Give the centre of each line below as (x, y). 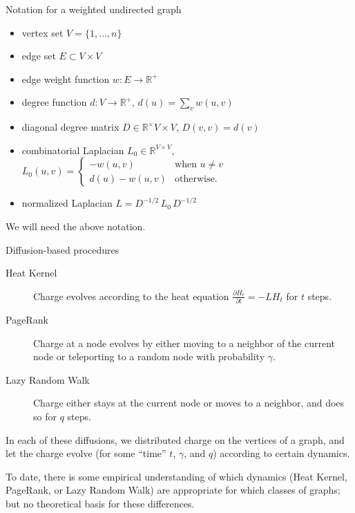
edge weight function (66, 78)
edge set (39, 56)
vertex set (42, 32)
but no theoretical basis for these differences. (100, 503)
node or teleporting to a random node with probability (149, 356)
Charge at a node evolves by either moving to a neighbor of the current (184, 343)
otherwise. (196, 179)
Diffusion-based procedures (63, 249)
